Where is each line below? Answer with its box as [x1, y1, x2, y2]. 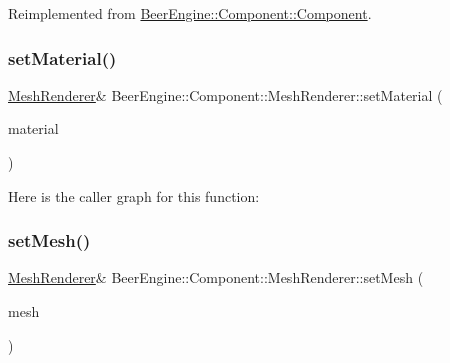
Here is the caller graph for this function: [8, 185, 260, 206]
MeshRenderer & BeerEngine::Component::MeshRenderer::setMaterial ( [8, 84, 443, 105]
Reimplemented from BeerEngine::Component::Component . [8, 3, 372, 23]
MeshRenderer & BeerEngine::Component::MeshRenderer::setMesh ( [8, 267, 424, 288]
